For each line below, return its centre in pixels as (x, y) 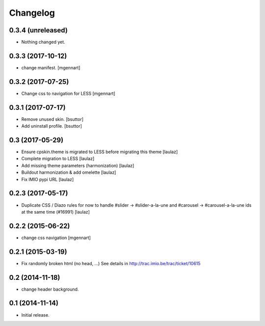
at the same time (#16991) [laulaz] (56, 212)
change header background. (50, 289)
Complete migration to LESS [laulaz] (58, 159)
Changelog (32, 13)
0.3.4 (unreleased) (39, 30)
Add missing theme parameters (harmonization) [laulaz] (78, 165)
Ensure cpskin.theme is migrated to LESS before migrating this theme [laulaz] (100, 152)
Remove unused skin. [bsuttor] (52, 119)
